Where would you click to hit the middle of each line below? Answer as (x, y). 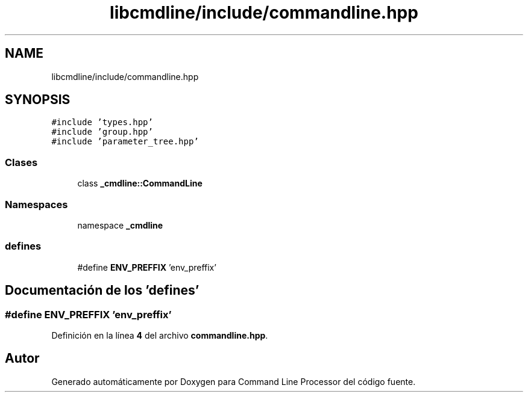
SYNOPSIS (38, 100)
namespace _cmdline (120, 225)
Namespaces (36, 204)
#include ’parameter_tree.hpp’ (125, 142)
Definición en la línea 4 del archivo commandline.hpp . (160, 335)
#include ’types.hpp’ (102, 122)
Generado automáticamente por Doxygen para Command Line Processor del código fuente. (234, 381)
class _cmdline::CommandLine (140, 183)
